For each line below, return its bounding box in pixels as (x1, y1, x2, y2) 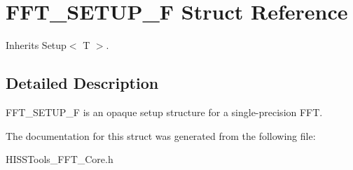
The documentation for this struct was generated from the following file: (6, 128, 316, 143)
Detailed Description (6, 72, 159, 94)
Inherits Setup (6, 38, 67, 52)
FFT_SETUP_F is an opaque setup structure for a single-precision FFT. (6, 104, 323, 119)
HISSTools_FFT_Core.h (6, 152, 113, 167)
